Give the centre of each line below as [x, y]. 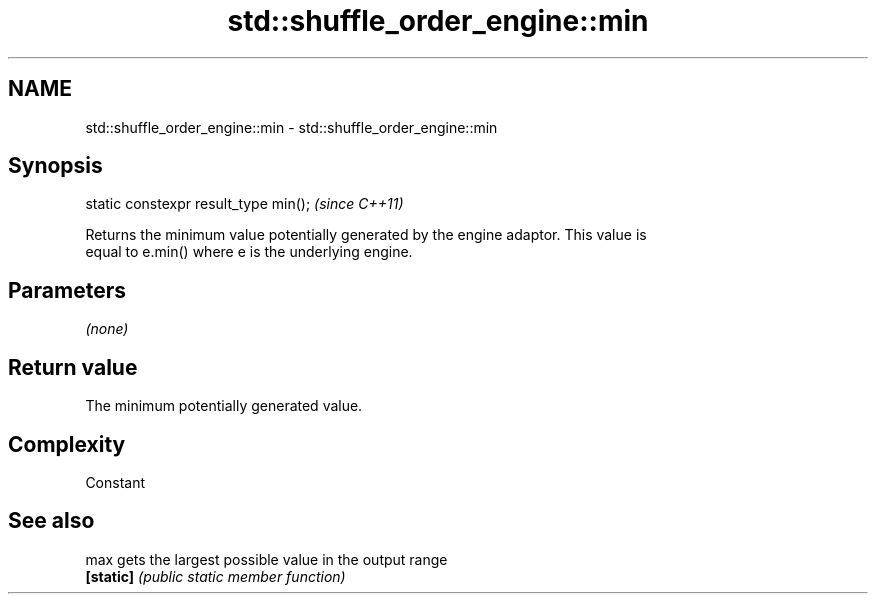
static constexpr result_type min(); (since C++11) [244, 204]
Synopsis [55, 166]
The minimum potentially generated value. [224, 406]
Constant [115, 482]
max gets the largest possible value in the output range [266, 559]
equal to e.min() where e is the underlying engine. [249, 252]
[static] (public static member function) [215, 576]
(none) [107, 329]
